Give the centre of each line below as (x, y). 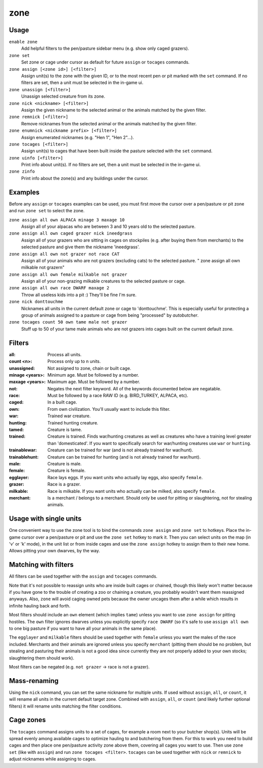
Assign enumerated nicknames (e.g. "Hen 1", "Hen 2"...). (77, 137)
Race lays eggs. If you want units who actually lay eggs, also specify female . (125, 477)
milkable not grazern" (43, 267)
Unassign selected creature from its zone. (63, 96)
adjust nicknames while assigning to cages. (53, 759)
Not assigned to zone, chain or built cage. (89, 368)
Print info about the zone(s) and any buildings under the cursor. (85, 178)
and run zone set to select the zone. (47, 211)
